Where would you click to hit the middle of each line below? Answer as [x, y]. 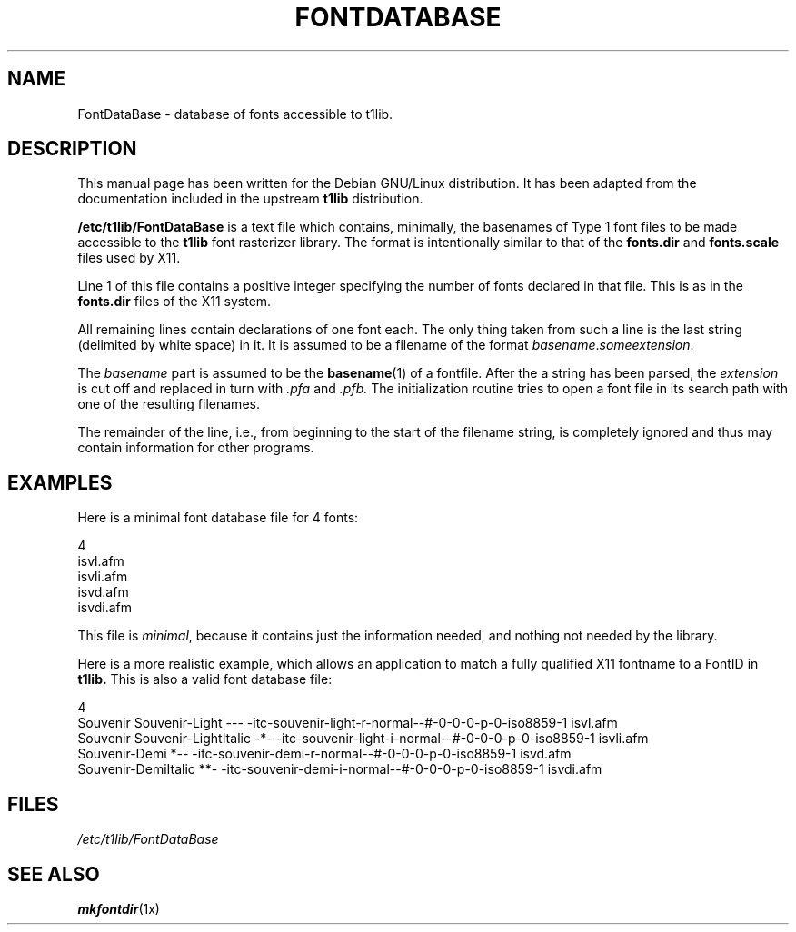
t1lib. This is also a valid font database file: [205, 679]
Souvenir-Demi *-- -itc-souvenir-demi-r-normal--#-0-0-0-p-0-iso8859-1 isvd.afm [324, 754]
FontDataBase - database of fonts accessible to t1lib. [235, 114]
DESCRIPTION [72, 149]
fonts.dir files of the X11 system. [174, 302]
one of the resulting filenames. [169, 404]
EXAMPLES [60, 482]
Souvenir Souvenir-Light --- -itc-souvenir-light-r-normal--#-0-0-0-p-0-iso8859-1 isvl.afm [348, 723]
